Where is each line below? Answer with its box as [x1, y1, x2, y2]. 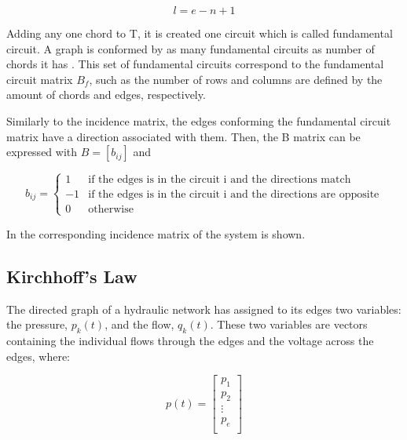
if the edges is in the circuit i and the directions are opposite [88, 189, 379, 201]
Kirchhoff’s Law [6, 264, 137, 288]
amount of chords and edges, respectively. [6, 86, 206, 103]
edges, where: [6, 347, 70, 364]
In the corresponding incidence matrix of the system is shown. [6, 225, 306, 242]
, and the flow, [104, 316, 174, 333]
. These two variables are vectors [210, 316, 368, 333]
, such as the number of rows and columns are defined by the [89, 71, 383, 87]
